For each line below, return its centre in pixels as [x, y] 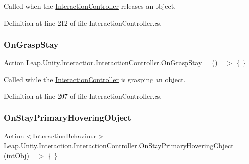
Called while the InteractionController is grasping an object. [95, 79]
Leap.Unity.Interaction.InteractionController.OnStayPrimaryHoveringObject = [123, 145]
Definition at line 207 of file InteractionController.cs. [83, 96]
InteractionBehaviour [65, 136]
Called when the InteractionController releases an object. [90, 6]
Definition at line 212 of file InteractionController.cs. [83, 22]
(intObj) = [20, 155]
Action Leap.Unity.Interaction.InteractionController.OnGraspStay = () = [115, 63]
